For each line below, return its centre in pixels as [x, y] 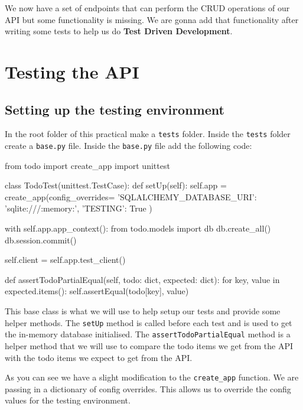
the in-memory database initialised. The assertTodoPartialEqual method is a [148, 334]
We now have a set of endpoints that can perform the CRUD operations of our [147, 8]
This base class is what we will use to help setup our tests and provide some [143, 311]
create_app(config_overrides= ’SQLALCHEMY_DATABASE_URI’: [131, 196]
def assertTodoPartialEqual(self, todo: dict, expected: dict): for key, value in [142, 279]
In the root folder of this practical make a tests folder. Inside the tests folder [148, 134]
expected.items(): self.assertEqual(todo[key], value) [97, 291]
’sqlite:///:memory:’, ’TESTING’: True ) [79, 208]
